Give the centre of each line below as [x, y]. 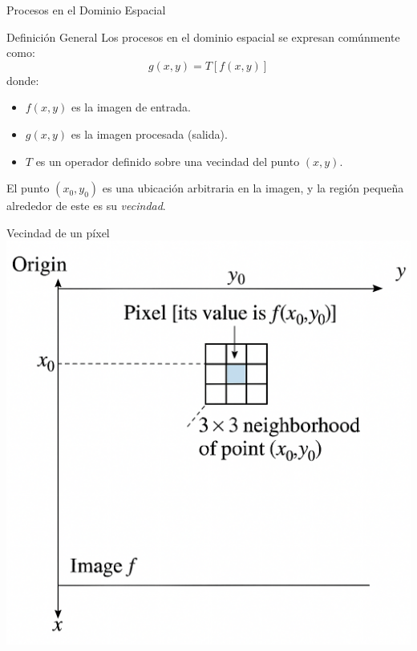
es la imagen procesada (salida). [149, 133]
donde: [23, 80]
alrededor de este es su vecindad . [86, 206]
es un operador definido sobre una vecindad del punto [168, 161]
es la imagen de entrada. [131, 107]
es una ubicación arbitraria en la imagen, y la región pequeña [253, 188]
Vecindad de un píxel [58, 232]
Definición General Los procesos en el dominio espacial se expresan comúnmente [203, 36]
